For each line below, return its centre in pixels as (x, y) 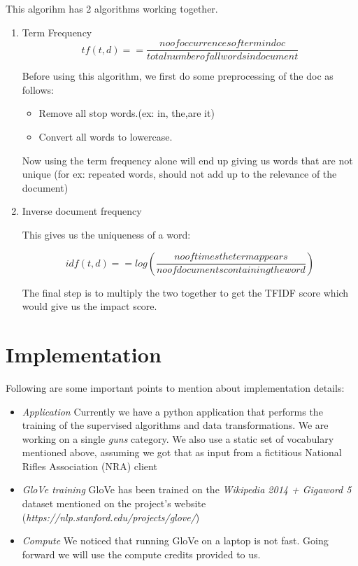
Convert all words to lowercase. (106, 137)
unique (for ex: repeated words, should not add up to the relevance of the (179, 174)
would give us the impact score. (89, 306)
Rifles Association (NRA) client (89, 466)
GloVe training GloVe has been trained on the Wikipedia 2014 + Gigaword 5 (187, 489)
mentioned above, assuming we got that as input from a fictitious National (182, 452)
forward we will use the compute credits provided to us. (141, 554)
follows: (38, 89)
